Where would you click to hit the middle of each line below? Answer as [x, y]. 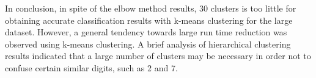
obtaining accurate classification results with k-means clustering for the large [149, 20]
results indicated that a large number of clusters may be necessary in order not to [158, 56]
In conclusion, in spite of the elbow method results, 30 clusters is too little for [151, 8]
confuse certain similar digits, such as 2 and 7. [91, 67]
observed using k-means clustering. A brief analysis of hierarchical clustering [148, 44]
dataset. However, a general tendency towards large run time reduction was [146, 32]
